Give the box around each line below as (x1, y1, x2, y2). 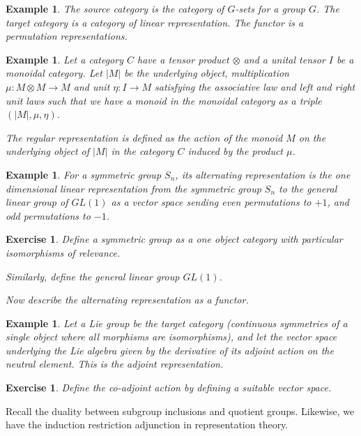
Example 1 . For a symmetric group (6, 167, 162, 181)
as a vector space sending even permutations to (111, 195, 312, 209)
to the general (279, 181, 337, 195)
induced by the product (187, 144, 284, 158)
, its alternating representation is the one (175, 167, 351, 181)
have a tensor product (137, 52, 229, 66)
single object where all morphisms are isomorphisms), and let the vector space (6, 329, 337, 344)
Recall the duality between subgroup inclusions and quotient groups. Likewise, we (6, 403, 355, 418)
